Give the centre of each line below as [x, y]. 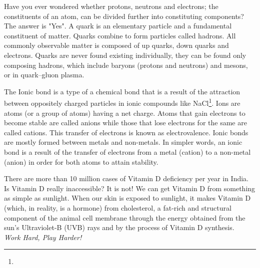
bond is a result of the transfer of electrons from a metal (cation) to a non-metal [127, 151]
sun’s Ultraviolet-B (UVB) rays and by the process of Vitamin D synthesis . [119, 227]
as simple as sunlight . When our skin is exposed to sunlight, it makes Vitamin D [127, 198]
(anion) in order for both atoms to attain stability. [81, 161]
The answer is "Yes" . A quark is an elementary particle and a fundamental [118, 26]
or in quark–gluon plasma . [44, 75]
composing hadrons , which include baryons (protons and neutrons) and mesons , [126, 65]
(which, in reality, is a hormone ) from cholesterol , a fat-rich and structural [118, 207]
